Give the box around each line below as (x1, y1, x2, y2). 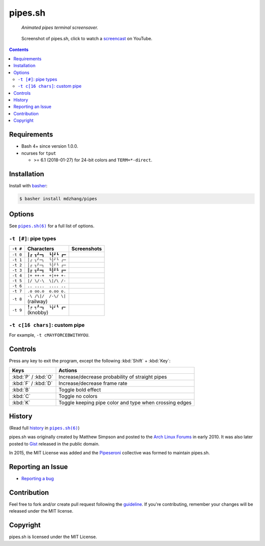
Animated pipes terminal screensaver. (21, 25, 98, 30)
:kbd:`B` (12, 386, 30, 393)
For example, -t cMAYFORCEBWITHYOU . (9, 332, 90, 338)
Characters (27, 245, 54, 252)
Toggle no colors (58, 392, 98, 399)
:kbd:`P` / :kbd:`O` (12, 373, 53, 380)
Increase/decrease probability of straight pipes (58, 373, 167, 380)
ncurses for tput (21, 150, 56, 156)
